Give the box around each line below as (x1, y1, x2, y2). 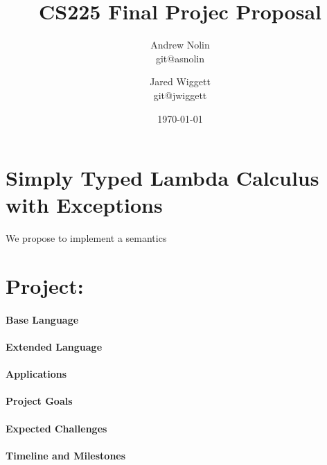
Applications (6, 367, 67, 381)
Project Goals (6, 394, 73, 408)
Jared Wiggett (150, 74, 211, 89)
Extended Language (6, 339, 103, 353)
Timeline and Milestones (6, 448, 126, 462)
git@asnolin (155, 51, 205, 65)
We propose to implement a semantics (6, 231, 167, 245)
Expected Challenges (6, 421, 107, 435)
